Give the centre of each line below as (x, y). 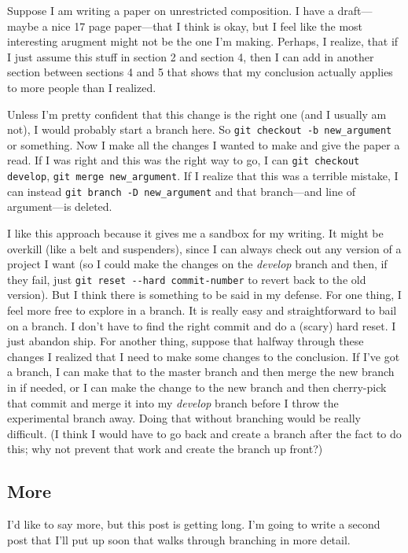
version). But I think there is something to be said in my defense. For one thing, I (204, 295)
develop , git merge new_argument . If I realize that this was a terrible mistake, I (203, 176)
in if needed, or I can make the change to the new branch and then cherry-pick (197, 387)
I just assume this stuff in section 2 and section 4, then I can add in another (191, 56)
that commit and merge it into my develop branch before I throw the (173, 402)
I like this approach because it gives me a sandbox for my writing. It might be (195, 232)
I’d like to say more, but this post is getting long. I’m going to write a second (194, 524)
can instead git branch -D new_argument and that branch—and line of (181, 191)
